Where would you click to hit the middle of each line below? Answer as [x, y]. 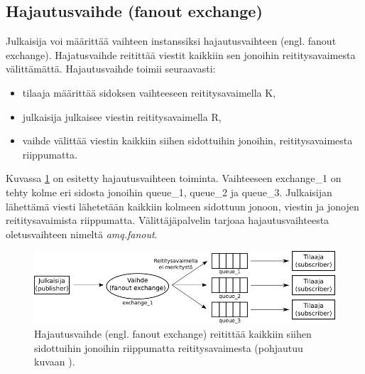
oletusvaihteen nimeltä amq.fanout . [82, 234]
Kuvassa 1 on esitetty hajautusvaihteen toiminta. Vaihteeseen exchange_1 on [174, 178]
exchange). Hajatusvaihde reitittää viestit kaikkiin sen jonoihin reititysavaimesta [181, 54]
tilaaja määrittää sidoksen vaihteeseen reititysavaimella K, [149, 92]
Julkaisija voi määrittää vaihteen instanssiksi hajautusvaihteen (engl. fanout [171, 41]
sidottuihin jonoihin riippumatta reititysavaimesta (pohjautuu [169, 347]
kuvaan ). [55, 362]
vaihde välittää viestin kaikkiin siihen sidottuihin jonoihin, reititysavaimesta [187, 140]
